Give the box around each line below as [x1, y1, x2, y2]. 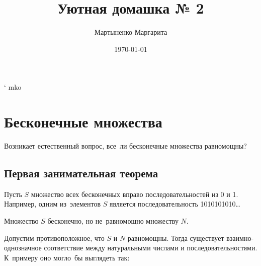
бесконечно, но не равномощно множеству [47, 216, 179, 226]
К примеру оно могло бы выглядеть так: [4, 252, 130, 262]
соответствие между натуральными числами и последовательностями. [44, 242, 257, 253]
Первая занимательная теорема [4, 165, 158, 181]
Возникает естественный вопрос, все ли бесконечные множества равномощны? [4, 141, 247, 151]
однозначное [4, 242, 42, 253]
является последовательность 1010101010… [109, 198, 240, 209]
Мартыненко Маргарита [94, 27, 167, 37]
